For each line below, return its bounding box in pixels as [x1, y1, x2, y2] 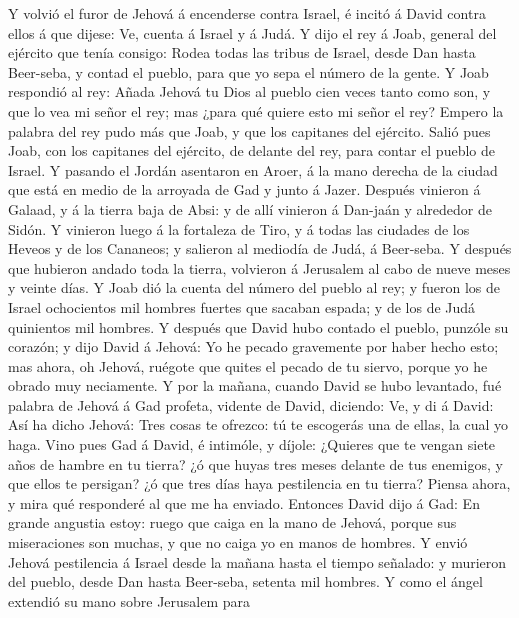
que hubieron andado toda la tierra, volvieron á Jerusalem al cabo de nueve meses [8, 257, 511, 278]
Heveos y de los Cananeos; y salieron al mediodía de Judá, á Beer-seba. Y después [8, 238, 512, 259]
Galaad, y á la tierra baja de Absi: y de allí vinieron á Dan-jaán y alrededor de [8, 198, 492, 219]
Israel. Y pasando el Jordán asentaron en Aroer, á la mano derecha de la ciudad [8, 159, 498, 180]
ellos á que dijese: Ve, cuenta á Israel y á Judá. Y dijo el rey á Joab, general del [8, 22, 497, 43]
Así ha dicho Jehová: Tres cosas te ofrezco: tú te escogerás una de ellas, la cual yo [8, 414, 509, 435]
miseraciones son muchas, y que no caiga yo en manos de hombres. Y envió [8, 532, 468, 553]
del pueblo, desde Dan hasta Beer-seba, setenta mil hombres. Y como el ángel [8, 571, 483, 592]
